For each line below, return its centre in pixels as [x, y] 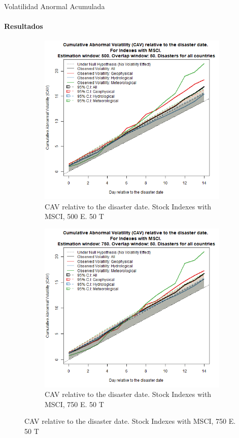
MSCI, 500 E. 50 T [74, 216]
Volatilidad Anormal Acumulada [55, 6]
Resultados [24, 26]
